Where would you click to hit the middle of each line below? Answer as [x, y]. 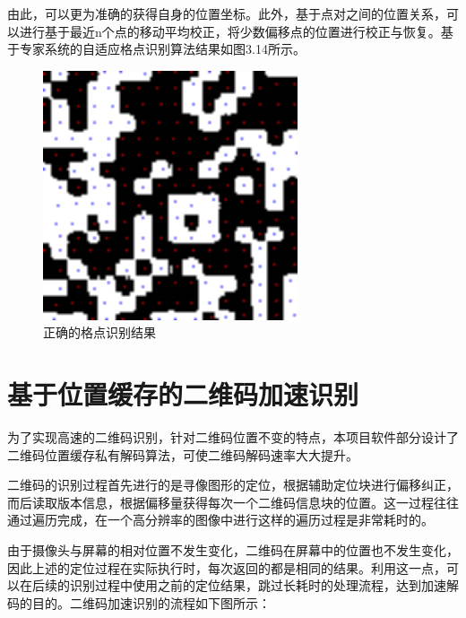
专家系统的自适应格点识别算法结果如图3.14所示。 [162, 49]
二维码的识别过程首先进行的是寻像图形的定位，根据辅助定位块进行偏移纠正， [233, 485]
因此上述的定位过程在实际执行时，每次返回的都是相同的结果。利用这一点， [227, 567]
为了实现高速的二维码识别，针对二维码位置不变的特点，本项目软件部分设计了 [233, 437]
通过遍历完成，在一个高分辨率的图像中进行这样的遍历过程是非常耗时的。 [220, 520]
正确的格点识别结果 [99, 332]
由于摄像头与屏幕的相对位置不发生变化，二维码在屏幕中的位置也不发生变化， [233, 550]
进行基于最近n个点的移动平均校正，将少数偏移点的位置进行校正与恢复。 [230, 31]
